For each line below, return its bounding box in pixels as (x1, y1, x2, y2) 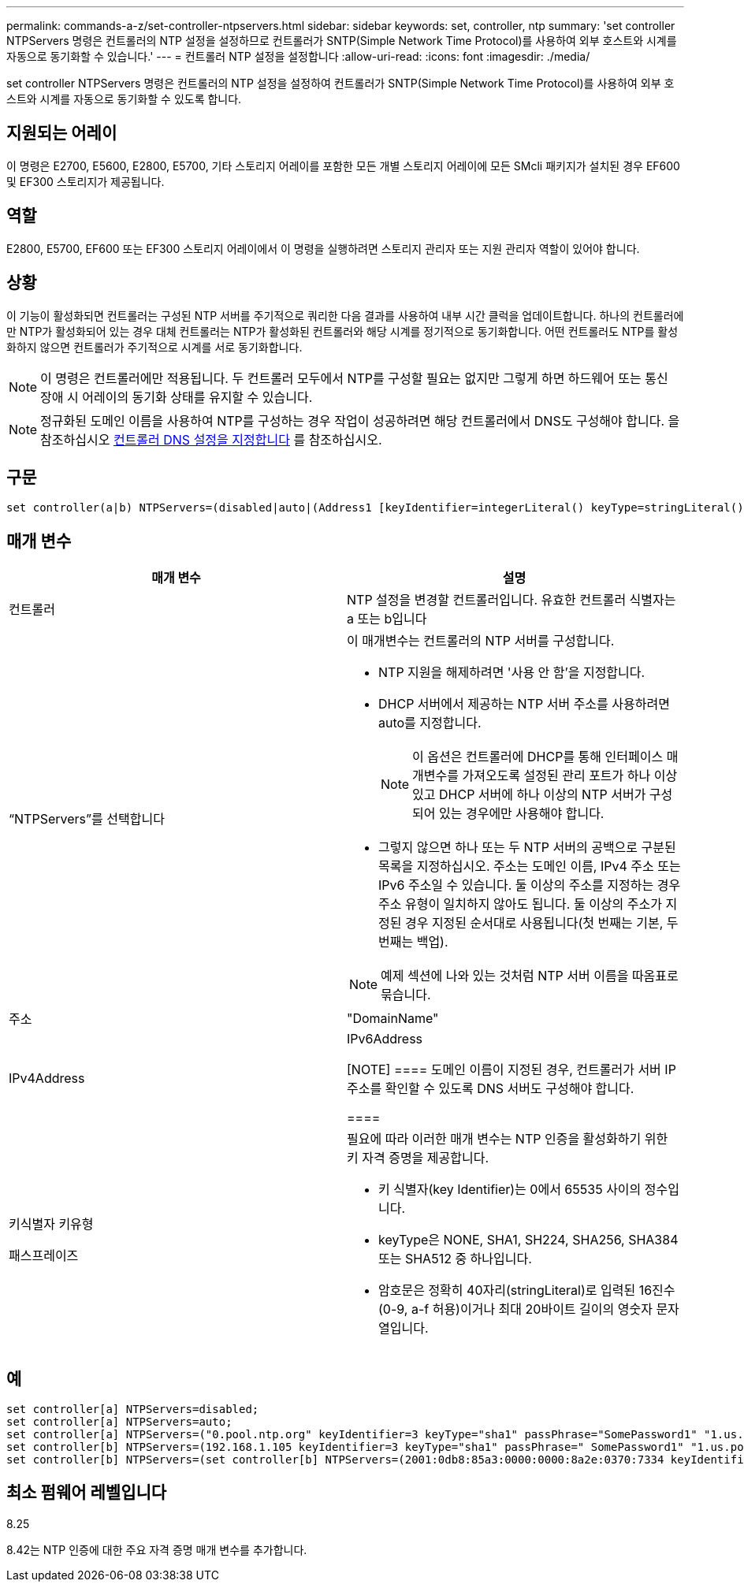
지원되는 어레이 (6, 123, 117, 143)
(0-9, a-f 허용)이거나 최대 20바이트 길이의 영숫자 (378, 1301, 653, 1318)
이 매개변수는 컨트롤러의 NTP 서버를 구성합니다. (347, 633, 615, 649)
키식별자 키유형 (9, 1216, 94, 1233)
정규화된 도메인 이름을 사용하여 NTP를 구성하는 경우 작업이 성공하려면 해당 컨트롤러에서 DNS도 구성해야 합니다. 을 (40, 412, 680, 429)
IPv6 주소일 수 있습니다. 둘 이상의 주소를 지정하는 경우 (378, 877, 681, 894)
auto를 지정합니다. (378, 715, 482, 731)
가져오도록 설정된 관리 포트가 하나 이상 (462, 768, 678, 784)
